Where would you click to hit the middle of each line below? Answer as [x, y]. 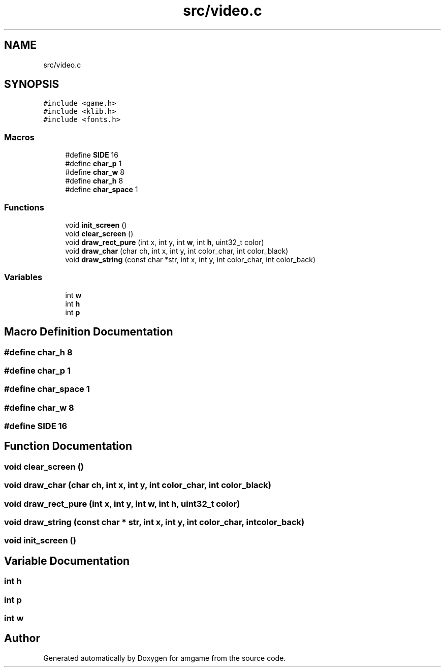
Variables [23, 277]
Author [22, 638]
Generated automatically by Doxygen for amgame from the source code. [165, 658]
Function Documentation [68, 446]
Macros [19, 137]
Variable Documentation [67, 561]
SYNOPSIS [32, 84]
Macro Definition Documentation [89, 332]
